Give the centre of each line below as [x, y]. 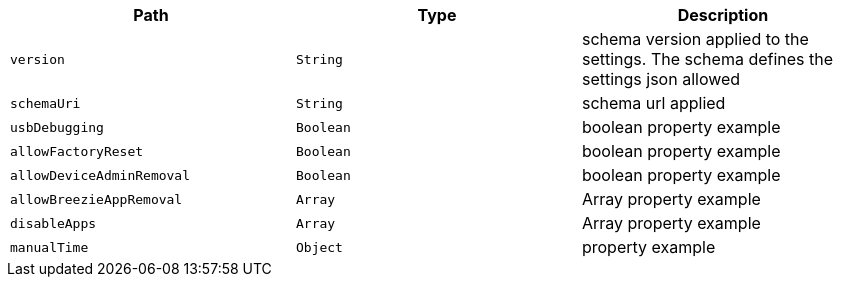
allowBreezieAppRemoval [96, 199]
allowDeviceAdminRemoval [100, 175]
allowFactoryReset [77, 151]
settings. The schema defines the [707, 59]
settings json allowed [661, 79]
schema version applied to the [695, 39]
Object [319, 247]
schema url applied [653, 103]
